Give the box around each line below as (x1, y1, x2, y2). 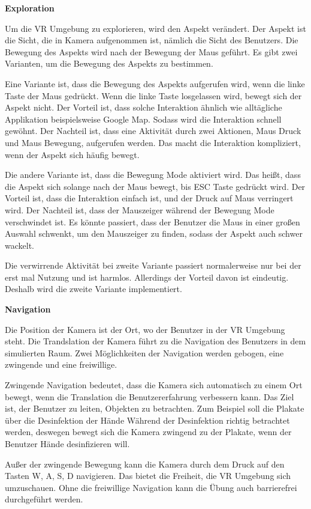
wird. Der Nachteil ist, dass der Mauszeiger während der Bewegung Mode (5, 203, 274, 216)
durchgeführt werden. (5, 493, 83, 505)
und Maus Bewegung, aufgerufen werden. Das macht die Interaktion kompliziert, (5, 136, 301, 148)
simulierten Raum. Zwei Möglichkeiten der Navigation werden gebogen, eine (5, 346, 284, 359)
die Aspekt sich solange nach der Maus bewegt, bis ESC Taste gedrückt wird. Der (5, 180, 306, 192)
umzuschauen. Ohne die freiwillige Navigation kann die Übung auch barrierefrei (5, 481, 297, 493)
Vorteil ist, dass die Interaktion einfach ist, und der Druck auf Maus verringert (5, 192, 294, 204)
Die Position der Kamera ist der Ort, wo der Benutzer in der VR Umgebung (5, 323, 285, 335)
